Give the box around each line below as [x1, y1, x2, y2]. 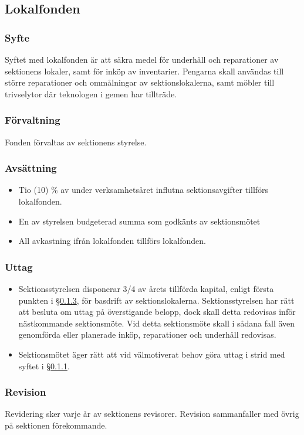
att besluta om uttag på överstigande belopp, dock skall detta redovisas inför [18, 305, 296, 318]
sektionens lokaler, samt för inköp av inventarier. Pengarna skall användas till [5, 64, 284, 77]
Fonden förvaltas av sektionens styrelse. [5, 135, 147, 148]
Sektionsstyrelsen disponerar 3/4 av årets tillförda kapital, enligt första [18, 283, 274, 294]
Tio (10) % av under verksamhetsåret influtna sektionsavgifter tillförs [18, 183, 269, 196]
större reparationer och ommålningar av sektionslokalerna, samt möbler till [5, 76, 275, 89]
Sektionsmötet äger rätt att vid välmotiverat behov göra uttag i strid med [18, 348, 285, 360]
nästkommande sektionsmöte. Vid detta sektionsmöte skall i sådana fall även [18, 317, 295, 329]
